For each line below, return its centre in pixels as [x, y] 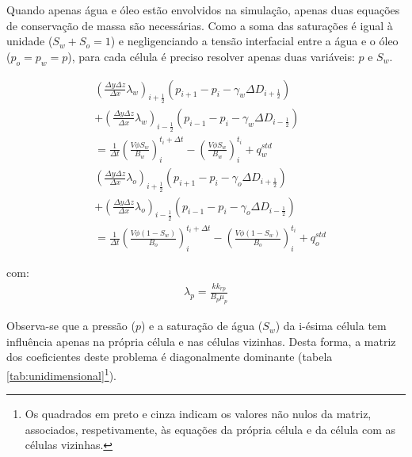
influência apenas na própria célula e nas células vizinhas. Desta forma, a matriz [201, 341]
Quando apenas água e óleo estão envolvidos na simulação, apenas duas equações [203, 10]
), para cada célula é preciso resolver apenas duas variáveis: [211, 56]
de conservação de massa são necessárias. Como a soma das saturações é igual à [200, 25]
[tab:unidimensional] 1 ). [61, 374]
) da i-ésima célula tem [331, 326]
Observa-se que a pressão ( [71, 326]
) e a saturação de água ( [202, 326]
